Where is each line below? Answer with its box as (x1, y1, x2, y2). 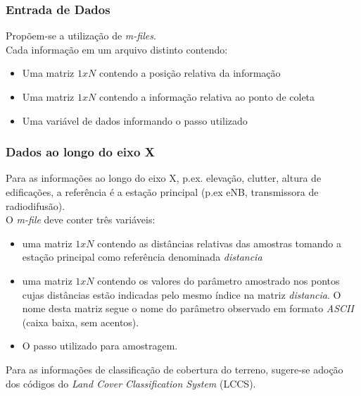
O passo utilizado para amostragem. (22, 338, 178, 353)
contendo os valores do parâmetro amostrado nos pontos (97, 273, 340, 287)
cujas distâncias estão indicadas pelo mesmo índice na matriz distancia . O (22, 287, 341, 302)
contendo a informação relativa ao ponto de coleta (99, 89, 315, 104)
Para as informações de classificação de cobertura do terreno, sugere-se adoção (6, 361, 343, 376)
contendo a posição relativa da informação (99, 66, 281, 80)
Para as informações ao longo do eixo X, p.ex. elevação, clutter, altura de (6, 171, 322, 185)
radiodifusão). (6, 198, 65, 213)
